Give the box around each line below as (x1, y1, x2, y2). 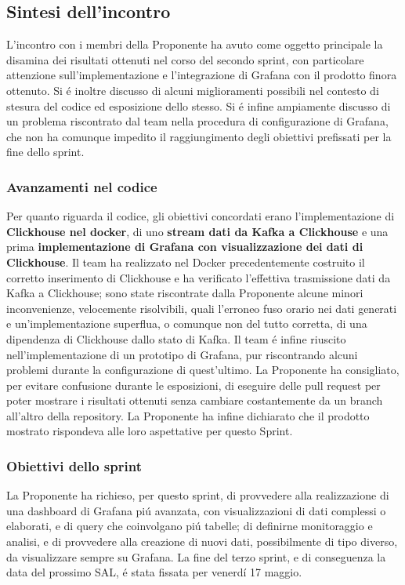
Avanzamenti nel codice (6, 176, 157, 196)
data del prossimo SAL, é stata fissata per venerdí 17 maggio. (6, 564, 302, 580)
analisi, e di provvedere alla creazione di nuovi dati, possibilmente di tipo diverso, (6, 533, 398, 550)
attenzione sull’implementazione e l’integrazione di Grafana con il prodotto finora (6, 67, 397, 83)
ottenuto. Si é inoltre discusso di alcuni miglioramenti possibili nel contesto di (6, 82, 379, 98)
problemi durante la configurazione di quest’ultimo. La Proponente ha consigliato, (6, 362, 400, 378)
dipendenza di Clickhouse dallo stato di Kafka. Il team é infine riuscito (6, 330, 346, 347)
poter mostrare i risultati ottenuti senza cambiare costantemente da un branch (6, 392, 383, 409)
